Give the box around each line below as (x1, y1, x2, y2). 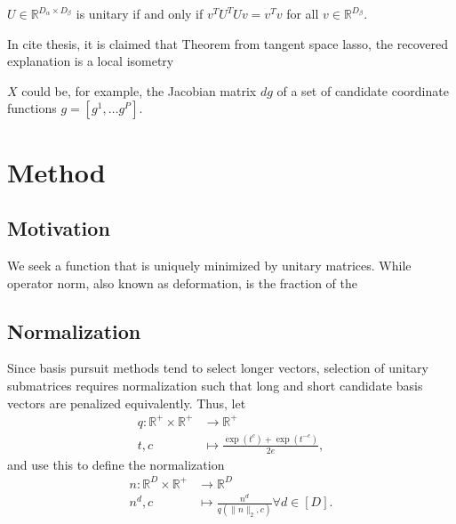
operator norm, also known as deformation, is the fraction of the (7, 273, 358, 292)
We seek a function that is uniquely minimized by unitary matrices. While (7, 255, 412, 274)
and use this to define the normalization (7, 455, 225, 473)
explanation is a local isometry (7, 52, 174, 70)
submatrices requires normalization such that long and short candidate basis (7, 375, 423, 394)
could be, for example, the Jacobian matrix (21, 81, 257, 100)
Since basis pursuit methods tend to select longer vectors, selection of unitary (7, 359, 428, 377)
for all (286, 4, 319, 22)
